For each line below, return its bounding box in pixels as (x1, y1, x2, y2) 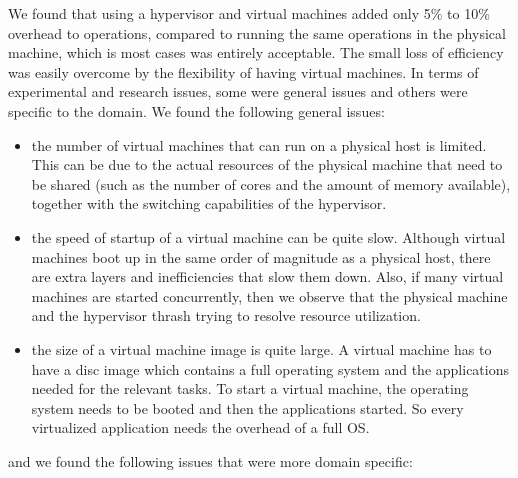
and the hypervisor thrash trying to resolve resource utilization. (31, 305, 421, 326)
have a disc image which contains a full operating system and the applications (31, 358, 509, 379)
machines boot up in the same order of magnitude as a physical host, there (31, 246, 491, 267)
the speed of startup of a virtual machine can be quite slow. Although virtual (31, 226, 506, 247)
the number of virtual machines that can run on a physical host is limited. (31, 134, 487, 155)
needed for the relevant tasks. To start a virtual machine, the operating (31, 378, 469, 399)
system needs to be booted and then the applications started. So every (31, 397, 464, 418)
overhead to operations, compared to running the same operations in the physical (8, 22, 506, 43)
